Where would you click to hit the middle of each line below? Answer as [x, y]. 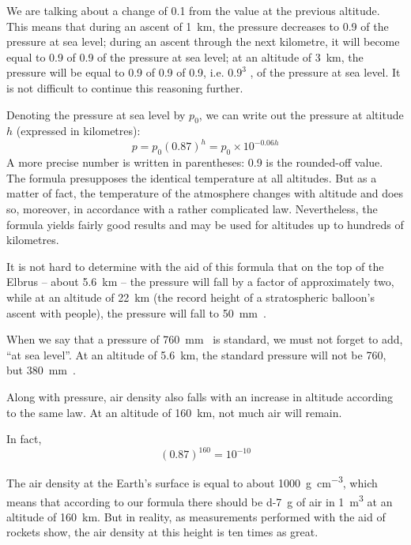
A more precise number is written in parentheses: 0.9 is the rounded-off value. [195, 162]
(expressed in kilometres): [78, 131]
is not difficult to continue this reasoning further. [125, 87]
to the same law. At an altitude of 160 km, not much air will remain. [174, 412]
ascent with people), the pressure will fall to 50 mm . [136, 312]
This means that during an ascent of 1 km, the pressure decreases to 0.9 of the [198, 26]
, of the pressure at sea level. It [325, 72]
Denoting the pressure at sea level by [96, 114]
